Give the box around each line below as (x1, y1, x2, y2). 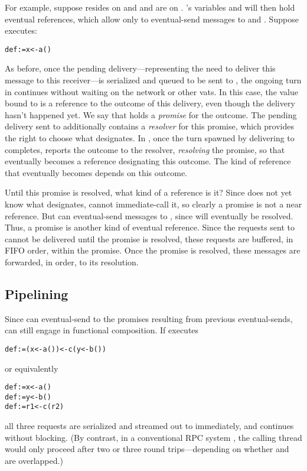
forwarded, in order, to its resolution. (5, 255, 139, 268)
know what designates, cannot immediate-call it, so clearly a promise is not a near (5, 197, 302, 210)
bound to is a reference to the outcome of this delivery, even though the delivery (5, 97, 295, 109)
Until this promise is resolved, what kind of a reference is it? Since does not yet (5, 186, 292, 199)
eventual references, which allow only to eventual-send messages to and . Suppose (5, 12, 299, 25)
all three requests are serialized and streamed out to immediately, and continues (5, 420, 294, 432)
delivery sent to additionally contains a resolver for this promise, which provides (5, 120, 295, 132)
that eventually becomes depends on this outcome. (5, 166, 187, 178)
